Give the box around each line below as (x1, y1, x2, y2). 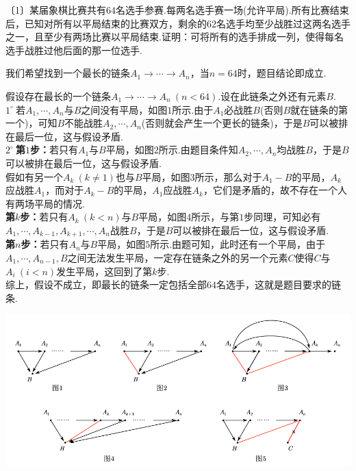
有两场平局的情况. (5, 196, 85, 210)
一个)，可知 (5, 116, 58, 130)
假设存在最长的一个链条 (5, 88, 111, 103)
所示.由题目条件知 (158, 142, 238, 157)
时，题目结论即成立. (237, 66, 327, 80)
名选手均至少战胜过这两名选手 (216, 16, 351, 30)
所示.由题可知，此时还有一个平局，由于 (150, 237, 326, 251)
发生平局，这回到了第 (56, 264, 153, 278)
